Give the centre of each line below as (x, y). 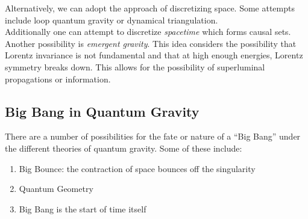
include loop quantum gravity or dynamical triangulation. (112, 20)
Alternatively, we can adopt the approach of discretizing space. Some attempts (150, 8)
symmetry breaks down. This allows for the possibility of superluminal (135, 66)
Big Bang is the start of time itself (83, 208)
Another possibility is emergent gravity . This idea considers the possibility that (151, 43)
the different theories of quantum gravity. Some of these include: (124, 148)
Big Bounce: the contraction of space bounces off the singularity (137, 168)
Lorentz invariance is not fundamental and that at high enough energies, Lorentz (154, 55)
